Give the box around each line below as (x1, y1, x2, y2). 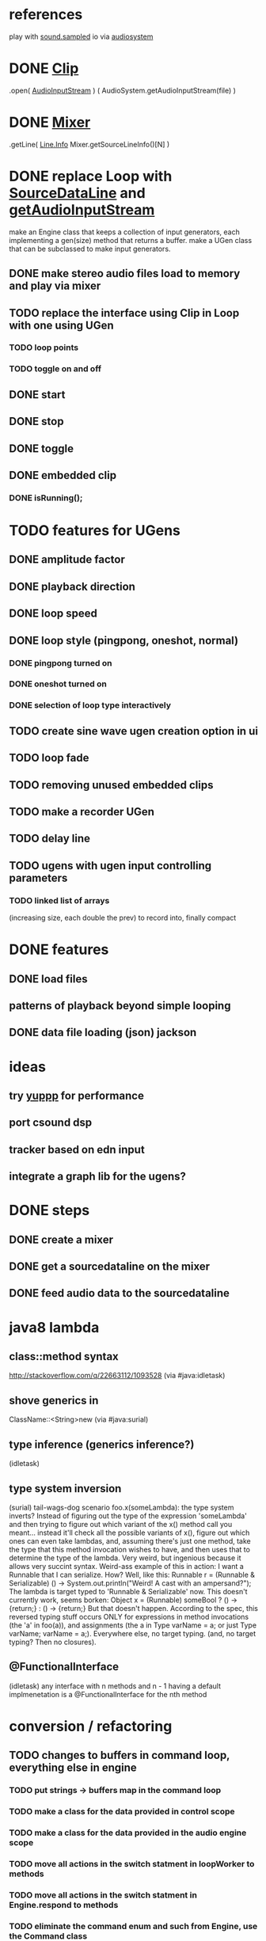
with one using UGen (9, 318, 114, 332)
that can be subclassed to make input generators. (9, 244, 171, 253)
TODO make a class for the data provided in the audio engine (9, 1827, 247, 1838)
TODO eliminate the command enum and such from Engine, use (9, 1920, 258, 1932)
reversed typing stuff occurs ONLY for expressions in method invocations (9, 1612, 249, 1621)
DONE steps (9, 1202, 90, 1220)
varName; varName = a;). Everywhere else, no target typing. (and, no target (9, 1628, 256, 1638)
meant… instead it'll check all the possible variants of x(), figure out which (9, 1528, 250, 1537)
